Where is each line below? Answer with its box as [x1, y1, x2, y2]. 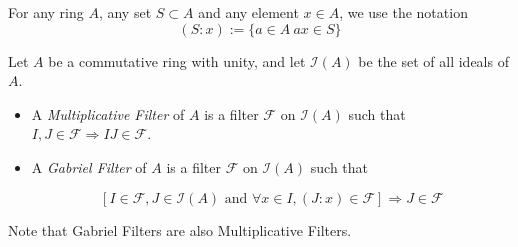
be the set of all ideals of [358, 50, 509, 71]
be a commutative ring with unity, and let [48, 50, 306, 71]
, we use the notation [339, 2, 468, 22]
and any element [198, 2, 299, 22]
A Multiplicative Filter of [31, 103, 185, 124]
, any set [98, 2, 152, 22]
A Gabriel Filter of [31, 156, 147, 177]
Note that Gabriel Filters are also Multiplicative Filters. [8, 219, 352, 240]
